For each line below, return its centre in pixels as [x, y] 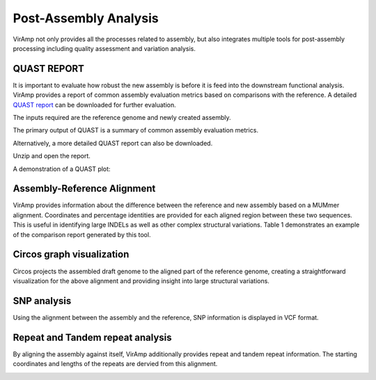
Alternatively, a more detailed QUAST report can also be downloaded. [113, 143]
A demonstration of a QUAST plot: [62, 169]
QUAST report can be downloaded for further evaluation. [95, 105]
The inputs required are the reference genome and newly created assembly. [122, 118]
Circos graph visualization [71, 254]
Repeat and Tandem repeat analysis [92, 337]
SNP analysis [42, 301]
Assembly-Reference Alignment [84, 189]
